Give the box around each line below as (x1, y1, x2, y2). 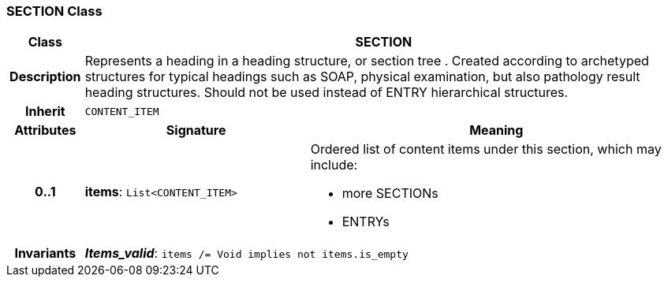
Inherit (24, 103, 65, 120)
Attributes (14, 122, 77, 139)
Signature (166, 122, 226, 139)
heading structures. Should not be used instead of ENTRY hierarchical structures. (84, 84, 569, 101)
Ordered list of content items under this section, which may (310, 141, 662, 158)
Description (9, 69, 81, 85)
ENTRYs (341, 214, 390, 230)
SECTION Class (6, 3, 103, 19)
